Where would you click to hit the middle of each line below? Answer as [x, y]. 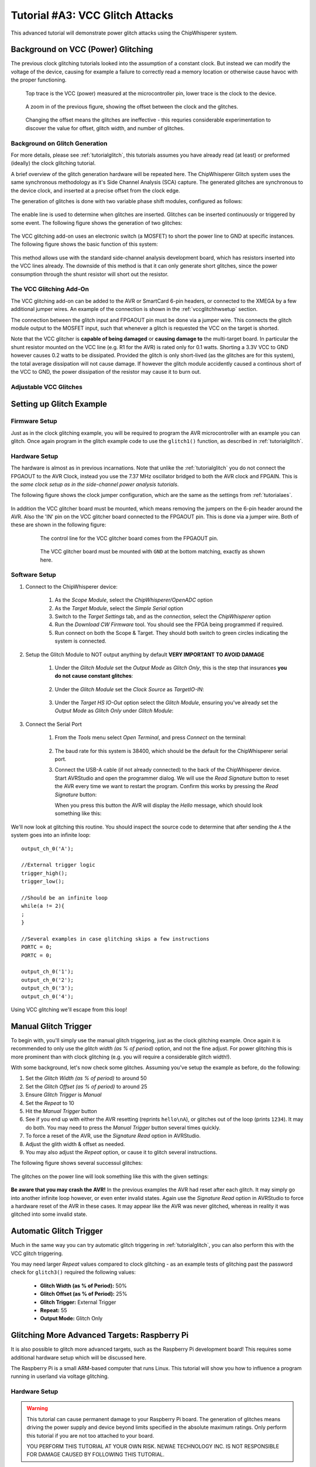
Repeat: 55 [54, 1310]
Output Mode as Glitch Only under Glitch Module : [114, 711]
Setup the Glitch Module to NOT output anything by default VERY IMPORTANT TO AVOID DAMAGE [145, 654]
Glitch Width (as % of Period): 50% [83, 1286]
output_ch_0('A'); [48, 849]
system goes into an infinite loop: [51, 835]
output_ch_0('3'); [48, 988]
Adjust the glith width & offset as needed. [75, 1144]
